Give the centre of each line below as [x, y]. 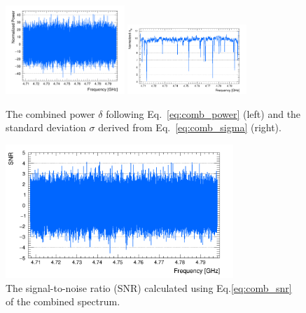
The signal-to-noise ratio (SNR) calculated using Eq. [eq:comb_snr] [149, 287]
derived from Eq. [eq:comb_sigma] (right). [190, 127]
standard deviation [46, 127]
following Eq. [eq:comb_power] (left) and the [203, 113]
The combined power [50, 113]
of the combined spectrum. [63, 301]
